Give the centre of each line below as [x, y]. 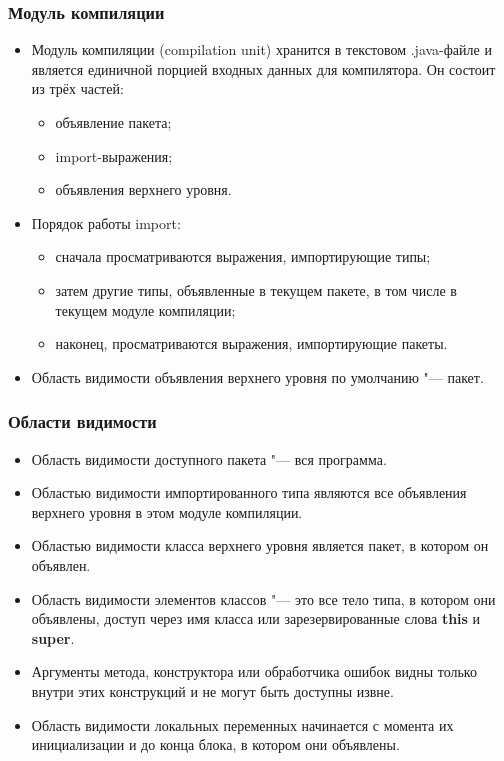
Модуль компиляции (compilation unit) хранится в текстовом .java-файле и [261, 49]
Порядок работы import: [106, 222]
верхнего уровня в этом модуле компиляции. [167, 511]
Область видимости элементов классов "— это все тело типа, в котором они [263, 598]
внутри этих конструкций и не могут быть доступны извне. [212, 690]
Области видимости [82, 421]
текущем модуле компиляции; [145, 309]
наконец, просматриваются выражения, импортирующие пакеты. [251, 343]
